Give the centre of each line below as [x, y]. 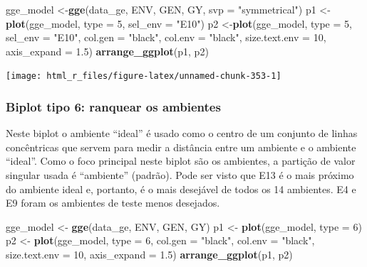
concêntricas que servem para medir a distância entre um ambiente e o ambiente [181, 147]
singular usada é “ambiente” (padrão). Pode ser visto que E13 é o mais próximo [180, 175]
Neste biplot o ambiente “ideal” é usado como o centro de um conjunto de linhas [182, 133]
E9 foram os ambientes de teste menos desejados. [113, 203]
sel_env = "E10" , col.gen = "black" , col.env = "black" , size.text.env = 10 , [166, 37]
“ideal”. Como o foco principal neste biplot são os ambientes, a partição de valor [181, 161]
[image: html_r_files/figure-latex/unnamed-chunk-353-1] [144, 76]
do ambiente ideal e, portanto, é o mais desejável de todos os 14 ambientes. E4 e [181, 189]
